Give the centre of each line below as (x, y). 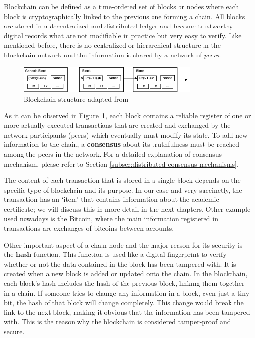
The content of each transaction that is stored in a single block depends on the (122, 180)
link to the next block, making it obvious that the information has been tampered (127, 312)
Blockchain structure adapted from (76, 99)
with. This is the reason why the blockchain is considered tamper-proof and (117, 322)
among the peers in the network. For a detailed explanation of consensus (113, 154)
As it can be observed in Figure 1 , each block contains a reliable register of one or (127, 115)
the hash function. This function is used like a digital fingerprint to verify (115, 254)
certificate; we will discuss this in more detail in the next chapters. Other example (127, 209)
